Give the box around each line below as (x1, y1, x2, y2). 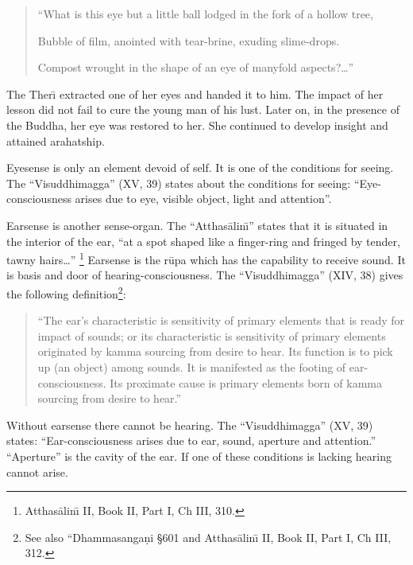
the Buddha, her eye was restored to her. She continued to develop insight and (6, 116, 388, 133)
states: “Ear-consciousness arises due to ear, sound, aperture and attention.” (6, 432, 376, 449)
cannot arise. (6, 463, 68, 480)
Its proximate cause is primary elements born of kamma (110, 374, 382, 391)
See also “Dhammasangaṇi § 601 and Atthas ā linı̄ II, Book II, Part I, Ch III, (25, 528, 392, 545)
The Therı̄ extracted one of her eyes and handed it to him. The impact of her (6, 85, 384, 102)
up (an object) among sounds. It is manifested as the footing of (37, 359, 346, 375)
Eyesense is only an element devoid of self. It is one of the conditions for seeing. (6, 159, 394, 176)
